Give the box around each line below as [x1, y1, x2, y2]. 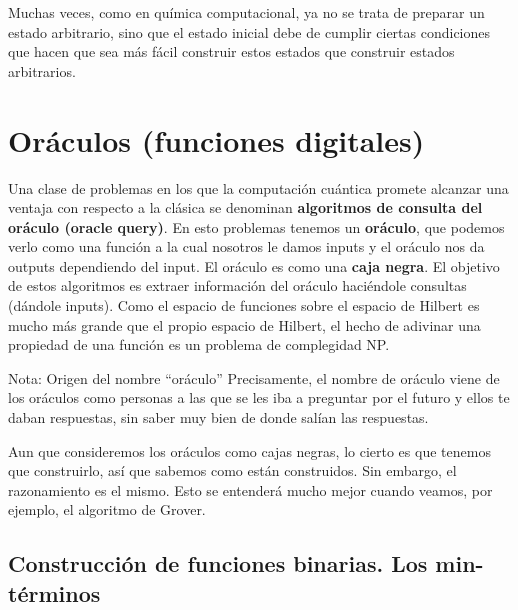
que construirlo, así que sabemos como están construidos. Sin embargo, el [8, 460, 457, 481]
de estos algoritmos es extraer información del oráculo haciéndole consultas [8, 275, 467, 296]
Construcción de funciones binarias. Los [8, 548, 428, 579]
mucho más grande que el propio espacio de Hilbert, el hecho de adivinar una [8, 314, 481, 335]
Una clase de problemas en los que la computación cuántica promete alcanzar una [8, 177, 509, 198]
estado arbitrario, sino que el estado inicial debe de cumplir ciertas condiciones [8, 21, 491, 42]
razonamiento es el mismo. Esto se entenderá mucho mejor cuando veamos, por [8, 479, 493, 500]
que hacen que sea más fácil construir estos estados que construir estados [8, 41, 455, 62]
